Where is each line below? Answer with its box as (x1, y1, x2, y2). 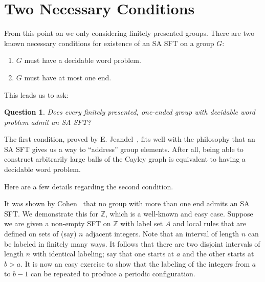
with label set (120, 218, 163, 229)
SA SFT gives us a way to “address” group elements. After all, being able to (4, 143, 244, 154)
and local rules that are (173, 218, 246, 229)
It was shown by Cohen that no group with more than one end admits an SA (4, 198, 250, 209)
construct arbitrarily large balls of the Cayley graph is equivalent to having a (4, 154, 246, 164)
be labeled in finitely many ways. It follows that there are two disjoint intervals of (4, 238, 260, 249)
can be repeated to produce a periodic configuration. (30, 268, 195, 279)
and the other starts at (182, 248, 254, 259)
